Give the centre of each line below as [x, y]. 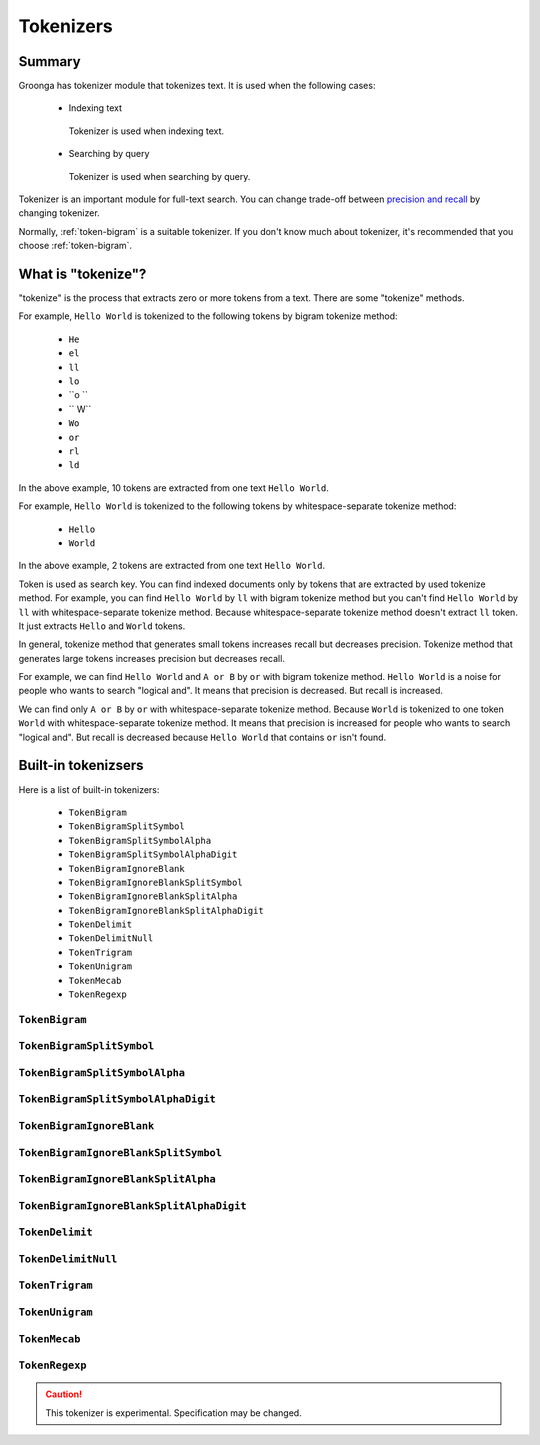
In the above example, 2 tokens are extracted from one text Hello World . [171, 566]
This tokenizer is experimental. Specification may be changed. [173, 1412]
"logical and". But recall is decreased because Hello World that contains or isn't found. [202, 737]
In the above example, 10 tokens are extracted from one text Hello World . [173, 487]
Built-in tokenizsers [81, 765]
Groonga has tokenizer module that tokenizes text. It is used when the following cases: [197, 86]
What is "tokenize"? [82, 274]
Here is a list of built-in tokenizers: [89, 789]
